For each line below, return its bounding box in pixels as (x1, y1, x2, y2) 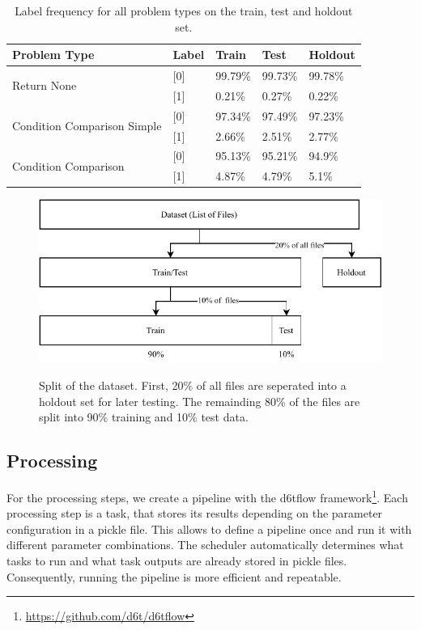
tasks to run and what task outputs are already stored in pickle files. (6, 552, 347, 569)
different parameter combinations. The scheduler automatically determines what (6, 536, 404, 553)
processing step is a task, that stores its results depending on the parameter (6, 505, 383, 522)
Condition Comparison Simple (12, 117, 162, 134)
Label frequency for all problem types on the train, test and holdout (15, 2, 353, 19)
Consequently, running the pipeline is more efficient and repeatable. (6, 568, 342, 585)
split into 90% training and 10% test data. (39, 408, 249, 425)
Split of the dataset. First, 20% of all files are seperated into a (39, 377, 347, 394)
